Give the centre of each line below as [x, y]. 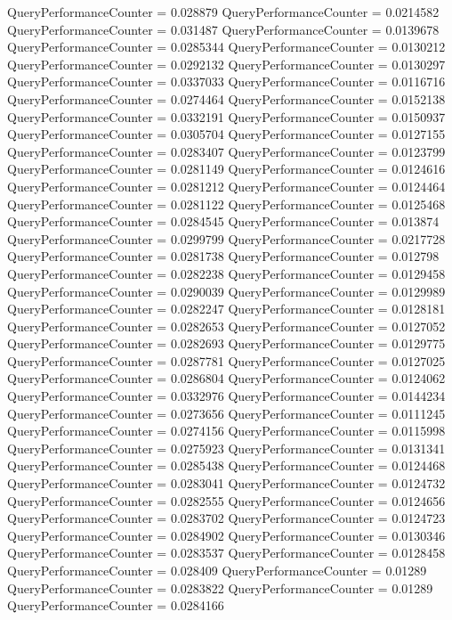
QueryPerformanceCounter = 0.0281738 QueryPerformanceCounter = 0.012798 [223, 256]
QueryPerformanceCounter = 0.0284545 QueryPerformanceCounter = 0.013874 [223, 221]
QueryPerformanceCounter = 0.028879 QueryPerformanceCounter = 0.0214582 [223, 12]
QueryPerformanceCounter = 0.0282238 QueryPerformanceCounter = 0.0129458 [226, 273]
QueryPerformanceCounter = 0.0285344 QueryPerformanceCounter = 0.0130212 [226, 47]
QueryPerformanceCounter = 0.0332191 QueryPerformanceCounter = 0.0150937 [226, 116]
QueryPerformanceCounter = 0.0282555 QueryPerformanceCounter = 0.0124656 [226, 500]
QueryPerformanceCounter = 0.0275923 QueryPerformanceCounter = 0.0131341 [226, 448]
